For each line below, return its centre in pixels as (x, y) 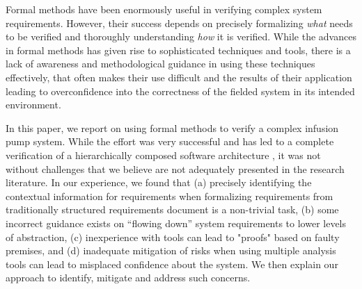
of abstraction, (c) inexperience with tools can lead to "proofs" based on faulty (173, 237)
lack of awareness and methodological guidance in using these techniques (160, 64)
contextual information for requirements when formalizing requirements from (170, 196)
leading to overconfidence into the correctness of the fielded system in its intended (180, 91)
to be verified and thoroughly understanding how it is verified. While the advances (181, 36)
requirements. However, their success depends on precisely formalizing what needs (179, 23)
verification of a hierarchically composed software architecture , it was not (163, 155)
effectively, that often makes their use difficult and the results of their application (179, 77)
